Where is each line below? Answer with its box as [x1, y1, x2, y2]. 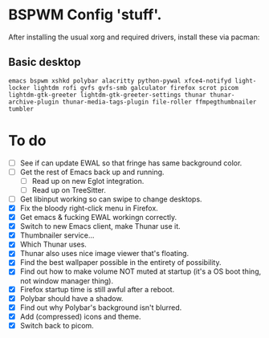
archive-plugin [8, 98, 59, 106]
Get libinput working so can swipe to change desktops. [19, 194, 202, 204]
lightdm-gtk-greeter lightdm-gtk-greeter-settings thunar [8, 91, 206, 99]
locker [8, 83, 31, 92]
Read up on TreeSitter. [31, 185, 107, 194]
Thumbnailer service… [19, 230, 95, 240]
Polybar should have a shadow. [19, 293, 124, 303]
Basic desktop [8, 55, 82, 69]
